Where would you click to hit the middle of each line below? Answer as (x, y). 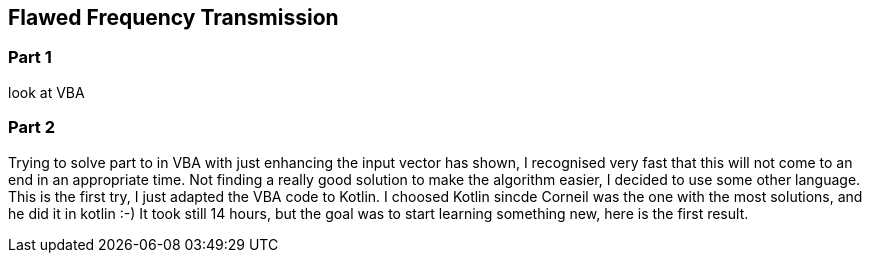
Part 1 (30, 57)
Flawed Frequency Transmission (173, 17)
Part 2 (32, 127)
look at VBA (46, 92)
